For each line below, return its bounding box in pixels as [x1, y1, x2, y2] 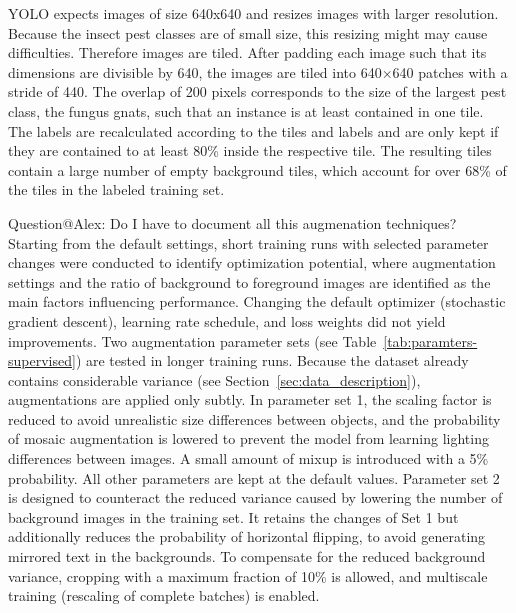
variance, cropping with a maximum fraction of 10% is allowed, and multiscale [8, 565, 488, 586]
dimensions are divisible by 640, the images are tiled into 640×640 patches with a [8, 61, 508, 82]
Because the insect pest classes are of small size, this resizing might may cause [8, 22, 488, 43]
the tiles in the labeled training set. [8, 179, 225, 200]
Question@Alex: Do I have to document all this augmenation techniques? [8, 212, 457, 233]
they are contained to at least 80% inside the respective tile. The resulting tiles [8, 140, 492, 161]
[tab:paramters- [383, 330, 478, 351]
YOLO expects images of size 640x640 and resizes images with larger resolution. [8, 3, 499, 23]
